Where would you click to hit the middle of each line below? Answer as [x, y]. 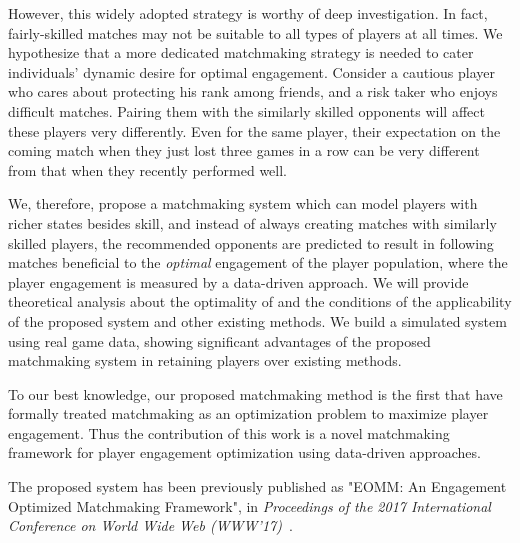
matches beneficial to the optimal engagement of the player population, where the [258, 262]
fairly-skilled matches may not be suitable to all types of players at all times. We [255, 32]
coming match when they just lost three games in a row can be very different [244, 150]
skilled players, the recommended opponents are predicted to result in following [251, 242]
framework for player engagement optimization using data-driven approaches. [244, 452]
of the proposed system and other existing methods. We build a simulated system [257, 320]
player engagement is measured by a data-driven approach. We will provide [238, 281]
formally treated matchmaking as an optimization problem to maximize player [248, 413]
